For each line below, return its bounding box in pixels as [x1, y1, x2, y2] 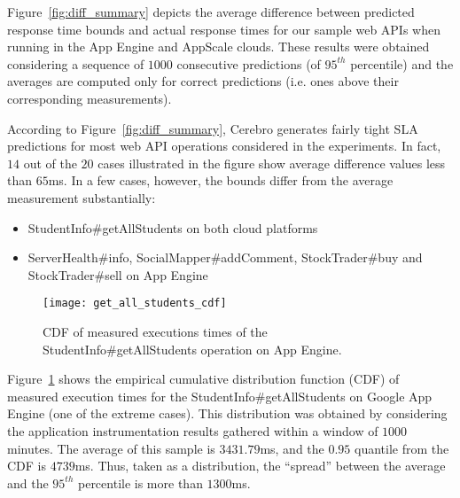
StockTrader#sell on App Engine [27, 265, 208, 284]
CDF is [7, 456, 47, 475]
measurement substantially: [7, 188, 156, 206]
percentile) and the [350, 54, 454, 73]
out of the [23, 153, 77, 172]
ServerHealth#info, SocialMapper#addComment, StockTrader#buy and [27, 248, 423, 267]
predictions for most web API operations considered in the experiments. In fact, [7, 136, 441, 155]
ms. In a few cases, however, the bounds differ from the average [48, 171, 394, 190]
